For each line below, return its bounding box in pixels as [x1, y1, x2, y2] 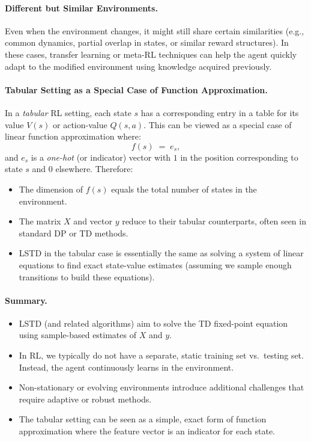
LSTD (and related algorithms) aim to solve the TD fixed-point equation [19, 316, 288, 329]
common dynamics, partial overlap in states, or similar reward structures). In [5, 36, 289, 49]
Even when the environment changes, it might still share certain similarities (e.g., [5, 24, 304, 37]
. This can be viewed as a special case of [143, 118, 292, 131]
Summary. [5, 294, 47, 306]
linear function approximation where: [5, 130, 141, 143]
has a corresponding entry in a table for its [140, 106, 299, 119]
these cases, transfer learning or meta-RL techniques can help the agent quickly [5, 48, 297, 60]
